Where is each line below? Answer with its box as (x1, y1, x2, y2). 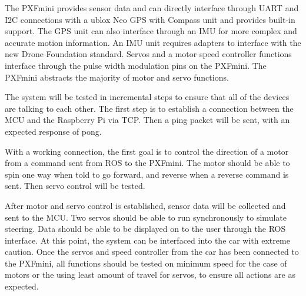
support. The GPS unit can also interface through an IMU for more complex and (5, 25, 297, 37)
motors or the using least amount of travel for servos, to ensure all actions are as (5, 268, 295, 281)
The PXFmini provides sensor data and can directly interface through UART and (5, 2, 299, 14)
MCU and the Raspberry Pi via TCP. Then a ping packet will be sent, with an (5, 114, 290, 126)
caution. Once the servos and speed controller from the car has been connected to (5, 245, 299, 258)
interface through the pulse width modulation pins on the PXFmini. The (5, 59, 267, 71)
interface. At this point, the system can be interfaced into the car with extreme (5, 234, 290, 246)
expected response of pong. (5, 125, 102, 137)
